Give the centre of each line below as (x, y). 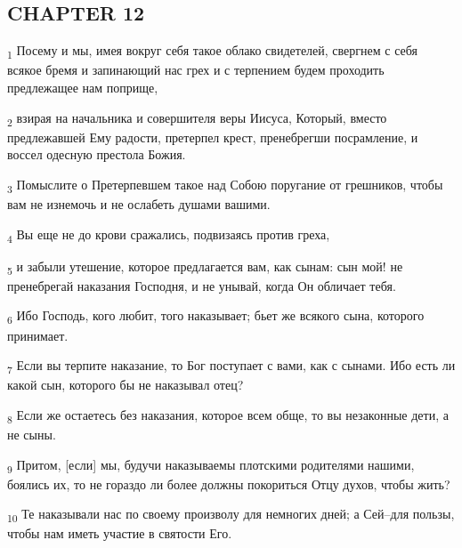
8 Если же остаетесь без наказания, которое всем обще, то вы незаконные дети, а (228, 415)
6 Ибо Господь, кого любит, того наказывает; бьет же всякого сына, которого (216, 317)
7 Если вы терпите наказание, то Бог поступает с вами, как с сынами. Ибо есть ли (231, 366)
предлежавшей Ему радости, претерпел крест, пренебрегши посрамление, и (213, 137)
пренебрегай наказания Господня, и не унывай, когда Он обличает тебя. (202, 285)
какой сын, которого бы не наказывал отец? (126, 385)
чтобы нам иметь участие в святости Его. (120, 533)
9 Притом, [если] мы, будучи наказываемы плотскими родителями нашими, (211, 465)
